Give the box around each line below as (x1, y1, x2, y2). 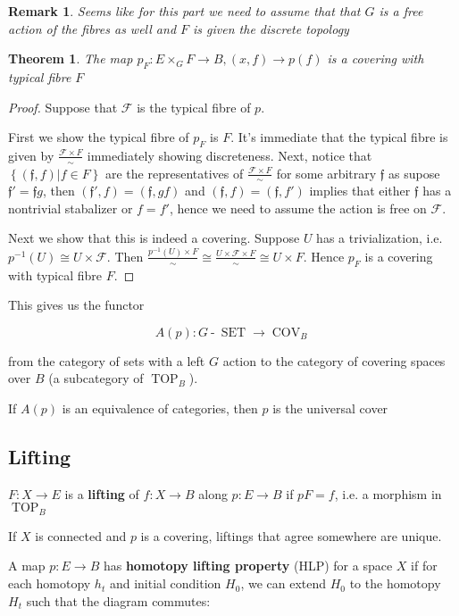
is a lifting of (64, 484, 139, 503)
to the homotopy (349, 574, 441, 593)
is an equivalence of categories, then (62, 399, 258, 418)
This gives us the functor (8, 296, 145, 314)
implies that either (309, 181, 411, 200)
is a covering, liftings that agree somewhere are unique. (140, 526, 442, 545)
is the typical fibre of (137, 97, 251, 116)
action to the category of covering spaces (222, 351, 446, 370)
